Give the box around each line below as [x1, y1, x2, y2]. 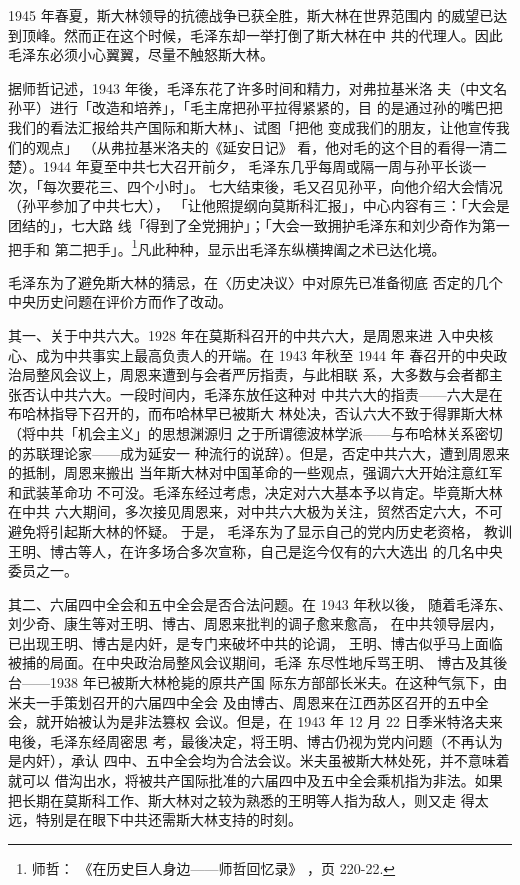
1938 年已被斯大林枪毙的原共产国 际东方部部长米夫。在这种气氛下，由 [49, 672, 508, 693]
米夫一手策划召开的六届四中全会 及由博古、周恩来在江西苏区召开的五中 [8, 691, 475, 712]
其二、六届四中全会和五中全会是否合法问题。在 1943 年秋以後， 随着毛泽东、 [8, 593, 512, 614]
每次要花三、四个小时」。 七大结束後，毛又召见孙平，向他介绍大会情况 [42, 175, 503, 196]
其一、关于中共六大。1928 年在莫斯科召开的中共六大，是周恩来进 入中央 [8, 324, 480, 345]
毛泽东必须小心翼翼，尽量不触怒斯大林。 [8, 44, 274, 65]
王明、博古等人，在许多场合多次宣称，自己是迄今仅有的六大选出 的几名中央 [8, 540, 503, 561]
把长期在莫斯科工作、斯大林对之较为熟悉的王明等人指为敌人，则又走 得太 [8, 789, 489, 810]
